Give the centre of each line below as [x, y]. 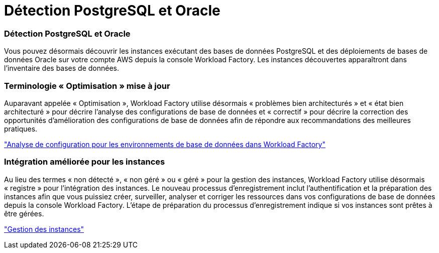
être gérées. [24, 213]
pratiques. [21, 129]
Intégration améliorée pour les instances [85, 162]
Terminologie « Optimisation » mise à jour [87, 86]
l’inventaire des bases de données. [62, 68]
